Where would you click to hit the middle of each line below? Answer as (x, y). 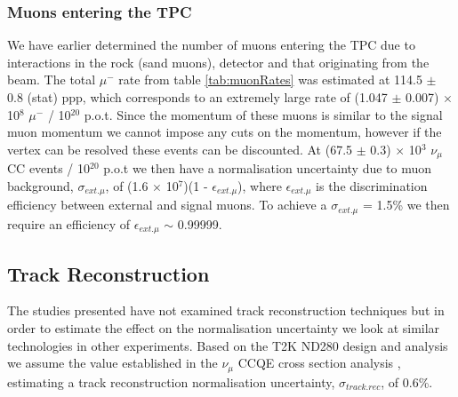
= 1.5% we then (406, 205)
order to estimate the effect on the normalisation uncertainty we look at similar (224, 327)
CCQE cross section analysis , (319, 363)
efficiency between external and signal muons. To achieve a (167, 205)
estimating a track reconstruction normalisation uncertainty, (171, 381)
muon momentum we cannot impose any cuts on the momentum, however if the (225, 132)
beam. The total (52, 79)
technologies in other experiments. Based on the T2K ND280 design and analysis (228, 345)
